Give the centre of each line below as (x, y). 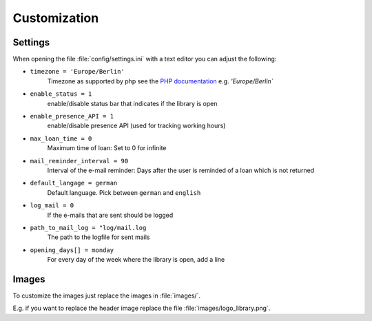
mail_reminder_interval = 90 (79, 161)
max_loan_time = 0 (61, 138)
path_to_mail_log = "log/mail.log (88, 228)
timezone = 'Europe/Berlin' (77, 72)
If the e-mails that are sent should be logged (110, 215)
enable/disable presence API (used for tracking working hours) (136, 126)
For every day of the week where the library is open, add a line (136, 260)
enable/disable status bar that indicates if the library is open (132, 103)
